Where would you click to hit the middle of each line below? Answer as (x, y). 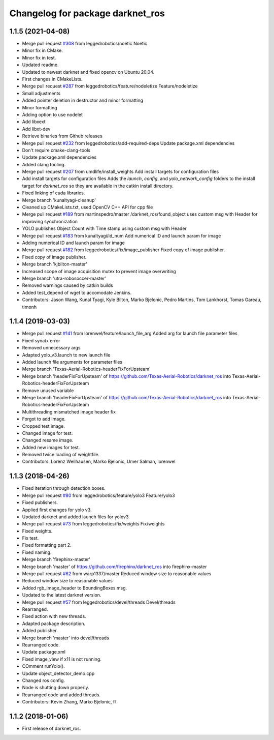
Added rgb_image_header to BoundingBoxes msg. (75, 588)
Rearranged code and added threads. (61, 695)
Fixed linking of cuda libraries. (54, 193)
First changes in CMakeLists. (52, 79)
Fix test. (30, 538)
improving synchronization (50, 221)
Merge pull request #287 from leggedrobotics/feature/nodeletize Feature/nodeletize (110, 86)
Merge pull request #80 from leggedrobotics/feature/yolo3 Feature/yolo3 (98, 495)
